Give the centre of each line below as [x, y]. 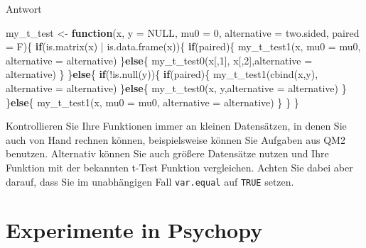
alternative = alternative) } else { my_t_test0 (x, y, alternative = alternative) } [176, 88]
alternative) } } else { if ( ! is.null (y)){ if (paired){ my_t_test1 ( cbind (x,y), [162, 74]
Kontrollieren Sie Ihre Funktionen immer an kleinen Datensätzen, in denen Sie [176, 126]
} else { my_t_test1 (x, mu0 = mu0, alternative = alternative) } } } [152, 102]
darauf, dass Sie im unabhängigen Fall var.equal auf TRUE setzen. [150, 181]
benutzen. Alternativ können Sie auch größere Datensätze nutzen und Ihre [167, 153]
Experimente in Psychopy [134, 230]
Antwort [24, 9]
